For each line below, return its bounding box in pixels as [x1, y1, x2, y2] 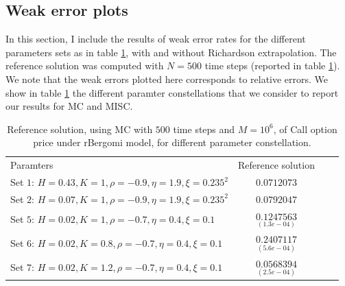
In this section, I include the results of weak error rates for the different [5, 32, 306, 46]
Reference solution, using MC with [7, 121, 153, 136]
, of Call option [273, 121, 337, 136]
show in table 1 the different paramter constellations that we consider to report [5, 85, 339, 99]
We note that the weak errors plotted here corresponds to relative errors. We [5, 71, 329, 86]
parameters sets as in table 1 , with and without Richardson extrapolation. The [5, 45, 337, 59]
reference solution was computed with [5, 58, 164, 73]
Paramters [10, 158, 53, 172]
